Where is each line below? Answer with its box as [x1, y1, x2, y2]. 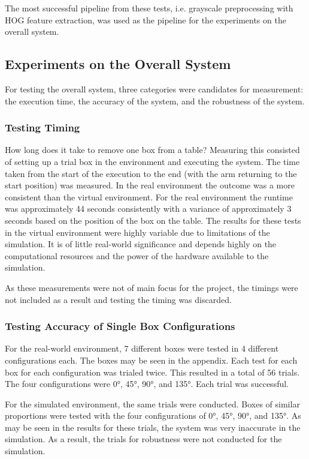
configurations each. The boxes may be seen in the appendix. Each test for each [5, 353, 298, 366]
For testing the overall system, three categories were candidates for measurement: [5, 82, 304, 95]
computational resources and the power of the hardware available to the [5, 249, 269, 262]
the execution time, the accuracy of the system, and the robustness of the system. [5, 94, 305, 107]
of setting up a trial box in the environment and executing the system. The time [5, 155, 300, 167]
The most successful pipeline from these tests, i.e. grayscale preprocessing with [5, 2, 293, 14]
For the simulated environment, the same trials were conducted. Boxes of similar [5, 397, 300, 410]
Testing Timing [5, 120, 80, 135]
